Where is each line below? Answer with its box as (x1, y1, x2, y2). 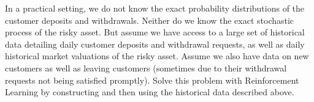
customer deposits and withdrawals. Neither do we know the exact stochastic (5, 13, 294, 26)
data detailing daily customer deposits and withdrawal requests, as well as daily (5, 37, 305, 50)
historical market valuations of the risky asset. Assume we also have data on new (5, 49, 309, 62)
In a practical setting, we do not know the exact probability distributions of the (5, 2, 305, 14)
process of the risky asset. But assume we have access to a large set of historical (5, 26, 305, 38)
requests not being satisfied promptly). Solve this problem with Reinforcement (5, 73, 299, 86)
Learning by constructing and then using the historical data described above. (5, 86, 294, 98)
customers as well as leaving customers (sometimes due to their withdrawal (5, 61, 287, 74)
